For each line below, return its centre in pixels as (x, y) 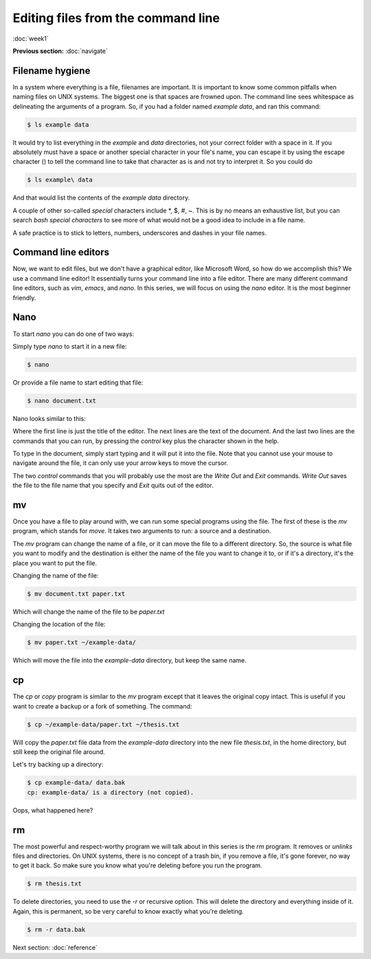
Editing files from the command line (116, 18)
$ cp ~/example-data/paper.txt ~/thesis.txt (103, 724)
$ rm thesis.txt (55, 884)
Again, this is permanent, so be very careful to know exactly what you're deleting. (128, 911)
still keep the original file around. (59, 752)
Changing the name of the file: (56, 576)
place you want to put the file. (55, 563)
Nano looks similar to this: (49, 418)
